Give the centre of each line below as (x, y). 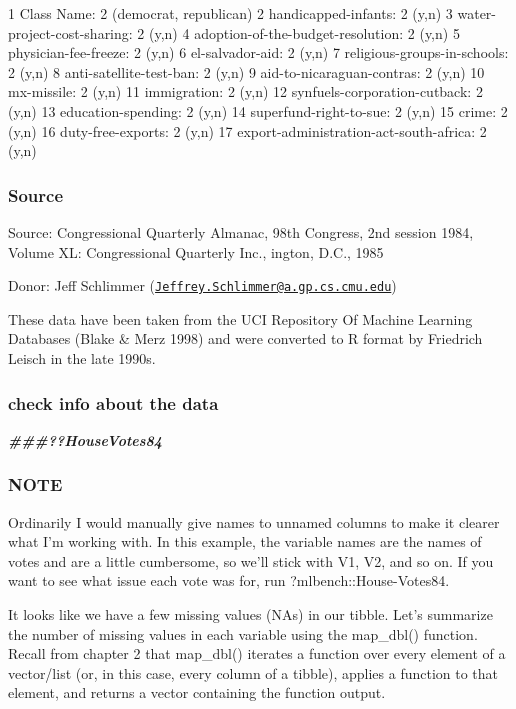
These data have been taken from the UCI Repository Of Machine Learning (240, 318)
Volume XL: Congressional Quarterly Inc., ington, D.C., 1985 (196, 251)
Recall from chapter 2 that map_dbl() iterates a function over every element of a (257, 653)
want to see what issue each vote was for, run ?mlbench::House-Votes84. (229, 580)
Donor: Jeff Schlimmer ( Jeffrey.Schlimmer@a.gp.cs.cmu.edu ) (202, 285)
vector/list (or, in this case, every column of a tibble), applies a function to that (253, 672)
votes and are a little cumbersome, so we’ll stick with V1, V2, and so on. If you (251, 560)
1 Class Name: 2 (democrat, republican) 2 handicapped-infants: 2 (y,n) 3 (230, 13)
